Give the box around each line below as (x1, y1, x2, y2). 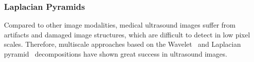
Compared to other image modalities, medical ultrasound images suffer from (4, 20, 236, 30)
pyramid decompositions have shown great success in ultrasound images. (4, 49, 227, 59)
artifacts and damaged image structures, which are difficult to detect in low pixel (4, 29, 250, 39)
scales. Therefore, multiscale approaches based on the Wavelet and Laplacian (4, 39, 241, 49)
